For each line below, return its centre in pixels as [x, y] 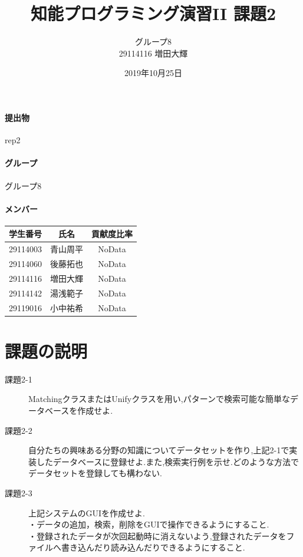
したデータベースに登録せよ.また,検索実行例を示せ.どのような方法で [167, 461]
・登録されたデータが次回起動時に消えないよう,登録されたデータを [157, 535]
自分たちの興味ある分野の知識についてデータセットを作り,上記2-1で [159, 450]
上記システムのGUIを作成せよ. [87, 512]
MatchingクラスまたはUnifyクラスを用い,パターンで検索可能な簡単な [159, 399]
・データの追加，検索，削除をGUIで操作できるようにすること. [149, 524]
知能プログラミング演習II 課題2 [153, 13]
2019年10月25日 [153, 73]
